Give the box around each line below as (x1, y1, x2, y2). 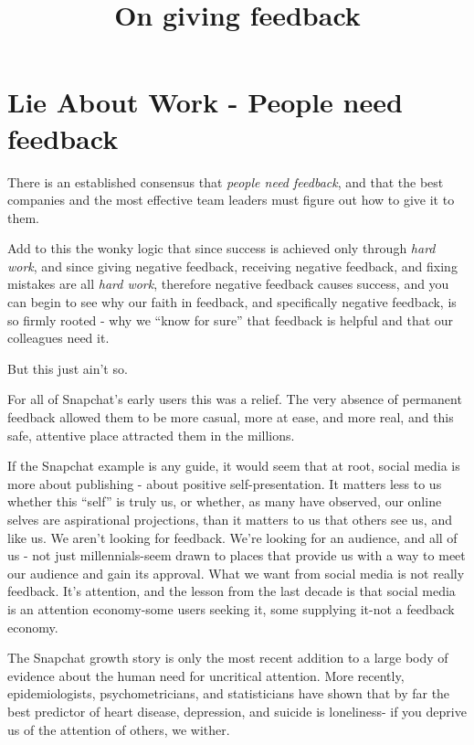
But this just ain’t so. (7, 358, 128, 378)
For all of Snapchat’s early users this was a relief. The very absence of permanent (7, 389, 462, 409)
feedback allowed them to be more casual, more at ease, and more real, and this (7, 408, 454, 427)
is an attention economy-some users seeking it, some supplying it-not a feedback (7, 599, 455, 618)
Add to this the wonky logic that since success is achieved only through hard (7, 239, 436, 258)
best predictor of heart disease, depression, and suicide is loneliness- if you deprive (7, 701, 467, 720)
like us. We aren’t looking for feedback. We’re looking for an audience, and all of (7, 527, 458, 547)
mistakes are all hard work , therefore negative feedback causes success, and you (7, 274, 449, 293)
